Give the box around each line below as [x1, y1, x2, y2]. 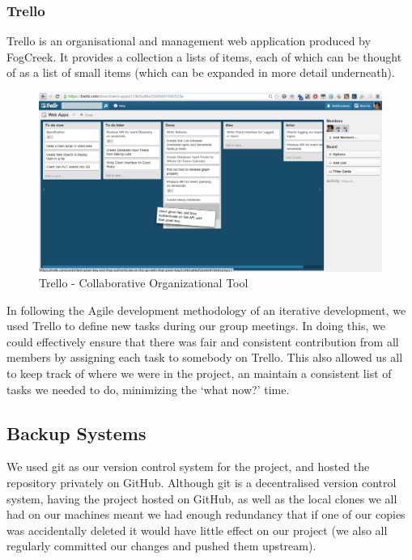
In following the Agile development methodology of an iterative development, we [6, 301, 406, 318]
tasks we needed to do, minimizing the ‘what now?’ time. [6, 380, 290, 397]
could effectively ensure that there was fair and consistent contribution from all [6, 333, 399, 350]
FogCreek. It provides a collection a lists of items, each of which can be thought [6, 48, 402, 65]
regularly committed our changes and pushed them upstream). [6, 537, 316, 554]
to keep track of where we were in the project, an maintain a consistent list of [6, 365, 392, 382]
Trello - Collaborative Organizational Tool [39, 274, 248, 291]
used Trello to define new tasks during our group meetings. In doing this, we [6, 317, 385, 334]
